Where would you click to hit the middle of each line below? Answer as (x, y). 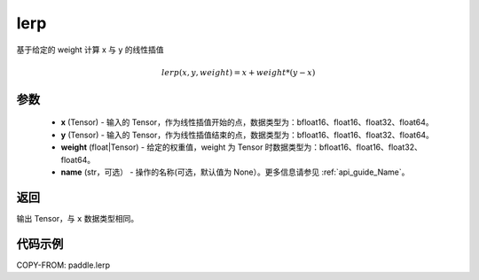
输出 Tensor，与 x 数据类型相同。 (78, 218)
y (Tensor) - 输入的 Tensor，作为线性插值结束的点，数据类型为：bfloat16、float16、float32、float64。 (247, 135)
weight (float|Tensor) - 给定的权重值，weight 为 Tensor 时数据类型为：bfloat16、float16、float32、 (242, 147)
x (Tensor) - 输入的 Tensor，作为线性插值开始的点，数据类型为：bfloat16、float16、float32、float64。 (247, 122)
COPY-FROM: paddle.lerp (63, 265)
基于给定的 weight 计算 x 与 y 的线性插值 (90, 50)
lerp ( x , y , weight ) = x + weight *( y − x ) (238, 72)
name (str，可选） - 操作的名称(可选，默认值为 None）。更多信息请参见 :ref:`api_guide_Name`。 (235, 172)
